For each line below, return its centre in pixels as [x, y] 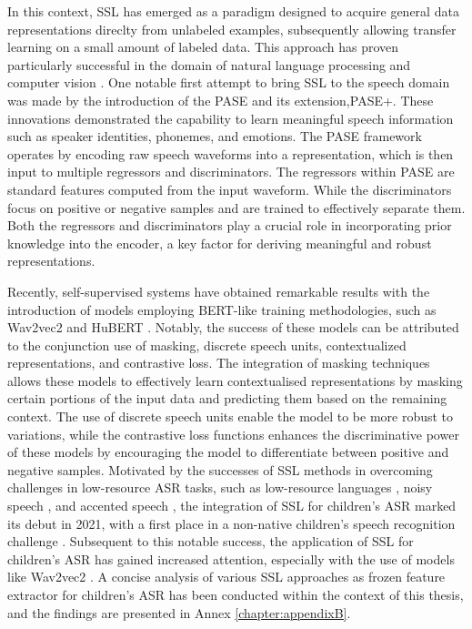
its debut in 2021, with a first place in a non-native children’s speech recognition [231, 523]
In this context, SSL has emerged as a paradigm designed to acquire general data [233, 11]
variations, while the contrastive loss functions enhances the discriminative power [233, 434]
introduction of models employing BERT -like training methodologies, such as [222, 309]
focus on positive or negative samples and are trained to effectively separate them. [236, 207]
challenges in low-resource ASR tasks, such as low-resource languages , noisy [220, 487]
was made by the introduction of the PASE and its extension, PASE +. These [221, 100]
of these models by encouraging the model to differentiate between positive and [228, 452]
